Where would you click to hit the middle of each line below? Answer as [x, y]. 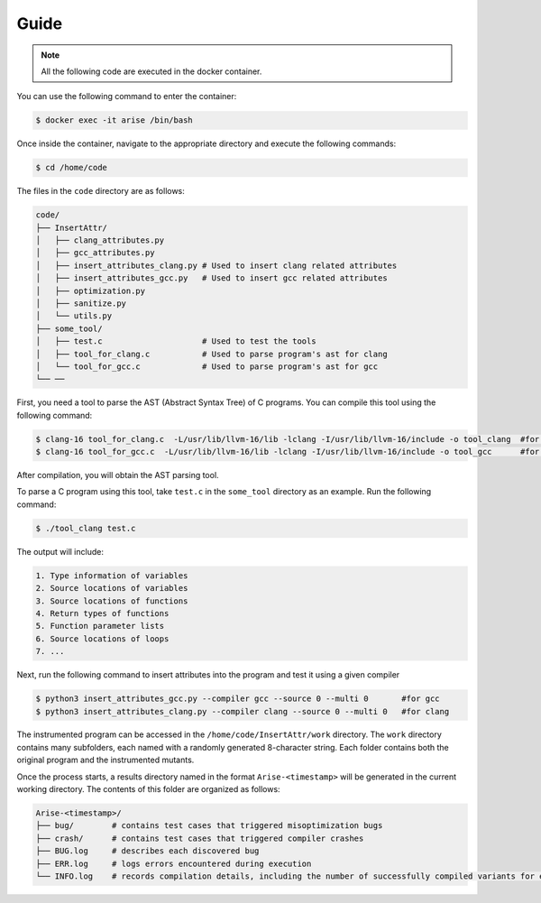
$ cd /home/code [72, 168]
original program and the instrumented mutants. [105, 760]
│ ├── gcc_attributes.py [95, 253]
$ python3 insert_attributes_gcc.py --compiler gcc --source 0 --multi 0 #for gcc [238, 699]
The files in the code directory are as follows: [101, 191]
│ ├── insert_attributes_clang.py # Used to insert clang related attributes [216, 265]
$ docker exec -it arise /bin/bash [114, 120]
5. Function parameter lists [100, 626]
